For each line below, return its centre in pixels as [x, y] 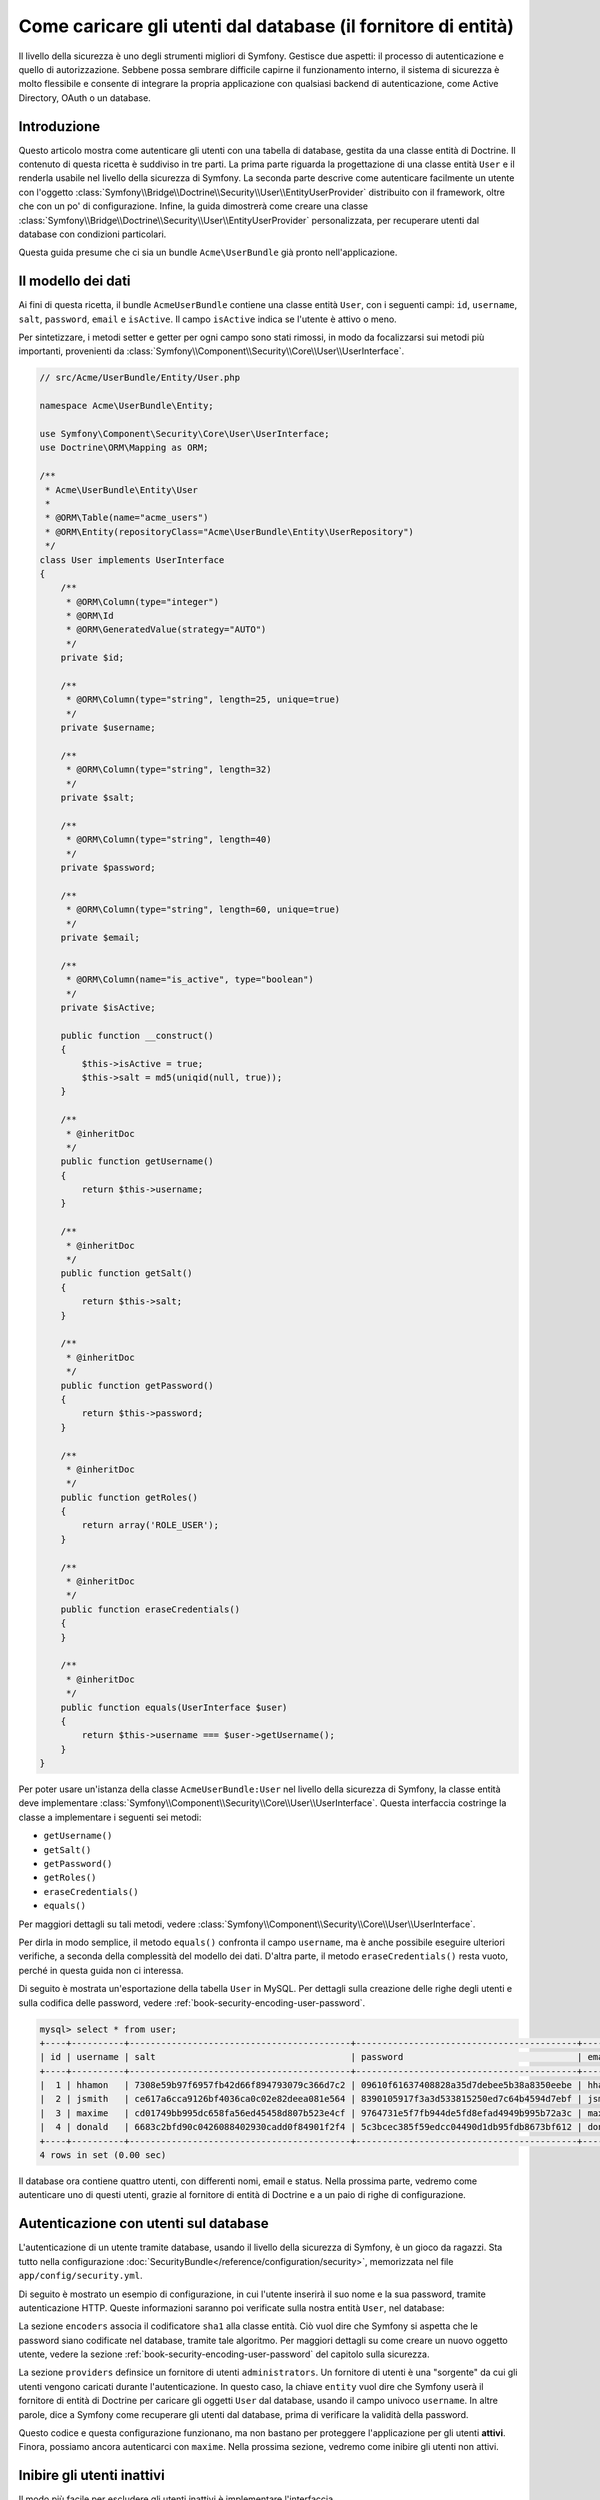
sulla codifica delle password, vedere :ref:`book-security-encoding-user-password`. [192, 2002]
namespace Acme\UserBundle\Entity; [126, 406]
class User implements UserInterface [132, 559]
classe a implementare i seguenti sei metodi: [110, 1817]
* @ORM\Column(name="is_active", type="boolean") [189, 979]
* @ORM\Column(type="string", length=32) [168, 769]
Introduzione [59, 126]
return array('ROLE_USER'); [150, 1525]
